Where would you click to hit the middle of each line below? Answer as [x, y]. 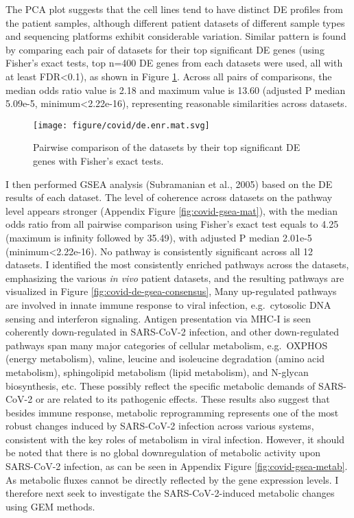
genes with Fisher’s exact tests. [98, 161]
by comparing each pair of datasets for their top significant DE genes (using [165, 49]
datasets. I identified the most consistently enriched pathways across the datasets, [177, 264]
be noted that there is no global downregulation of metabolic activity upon [163, 452]
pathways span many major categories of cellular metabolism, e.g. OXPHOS [167, 345]
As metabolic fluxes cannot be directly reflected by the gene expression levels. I [172, 479]
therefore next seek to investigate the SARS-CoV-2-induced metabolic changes [170, 493]
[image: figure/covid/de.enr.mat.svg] [121, 125]
